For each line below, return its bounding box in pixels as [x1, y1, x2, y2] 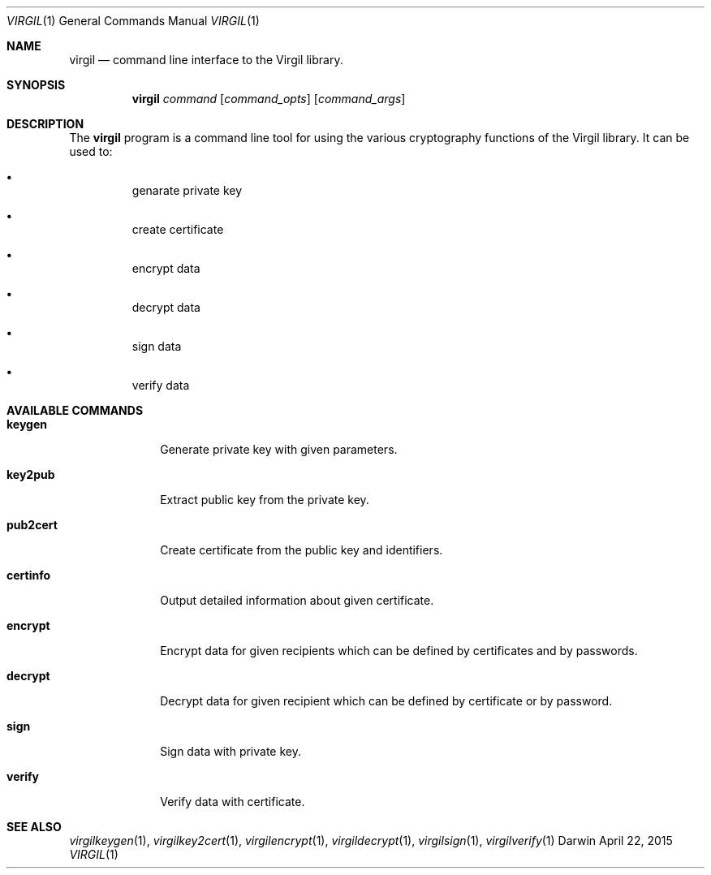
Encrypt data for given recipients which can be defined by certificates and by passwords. [160, 644, 638, 657]
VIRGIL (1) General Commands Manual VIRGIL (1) [6, 14, 260, 28]
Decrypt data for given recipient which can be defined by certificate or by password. [160, 694, 613, 708]
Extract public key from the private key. [160, 493, 369, 506]
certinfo [6, 568, 51, 582]
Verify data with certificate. [160, 795, 305, 808]
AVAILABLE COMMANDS [6, 403, 144, 417]
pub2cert [6, 518, 58, 532]
